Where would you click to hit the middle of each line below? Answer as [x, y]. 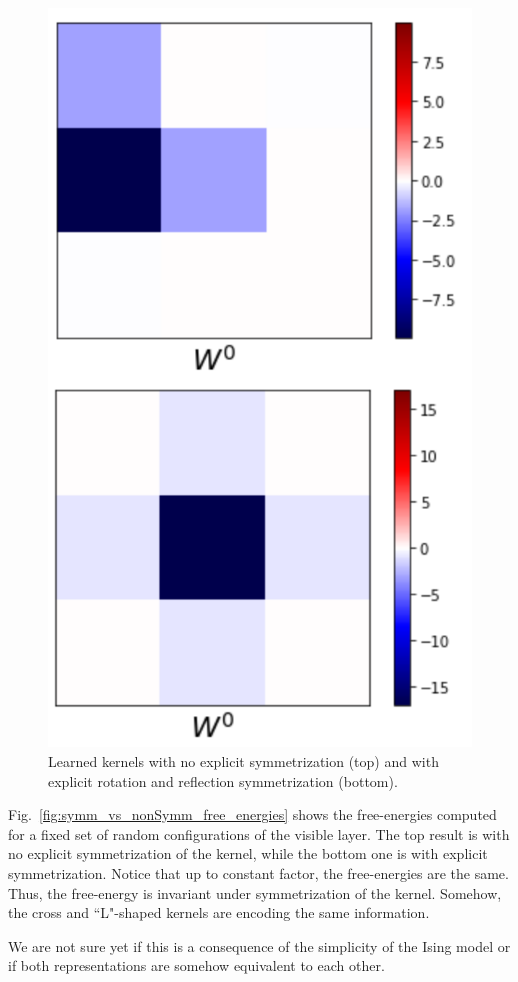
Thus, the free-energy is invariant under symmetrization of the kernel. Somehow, [255, 892]
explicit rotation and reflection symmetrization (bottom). [223, 780]
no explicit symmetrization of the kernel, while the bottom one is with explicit [248, 853]
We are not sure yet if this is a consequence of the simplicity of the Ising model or [259, 945]
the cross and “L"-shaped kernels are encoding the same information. [219, 912]
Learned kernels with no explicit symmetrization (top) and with [243, 761]
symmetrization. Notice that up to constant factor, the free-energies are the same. [258, 873]
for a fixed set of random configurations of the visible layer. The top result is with [259, 833]
